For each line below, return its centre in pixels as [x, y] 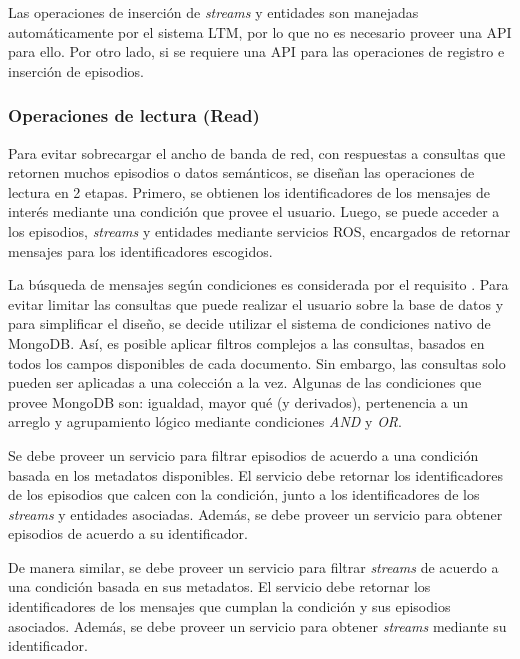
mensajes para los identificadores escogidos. [140, 250]
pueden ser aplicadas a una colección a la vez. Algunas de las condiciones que [245, 382]
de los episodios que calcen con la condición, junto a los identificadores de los [244, 494]
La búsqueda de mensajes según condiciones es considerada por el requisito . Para [258, 284]
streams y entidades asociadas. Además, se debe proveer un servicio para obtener [255, 513]
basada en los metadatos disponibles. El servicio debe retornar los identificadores [255, 474]
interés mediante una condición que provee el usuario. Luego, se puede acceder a [254, 211]
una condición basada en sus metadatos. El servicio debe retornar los [219, 586]
